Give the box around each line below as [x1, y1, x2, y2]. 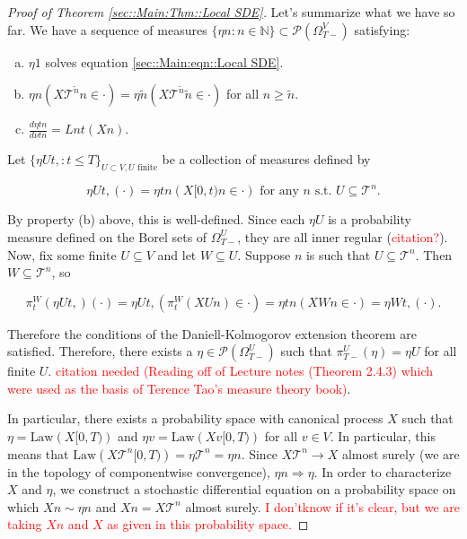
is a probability [328, 210, 411, 229]
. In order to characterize [313, 462, 452, 481]
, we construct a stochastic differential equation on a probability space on [52, 480, 456, 499]
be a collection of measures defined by [162, 150, 371, 169]
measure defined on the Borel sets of [7, 227, 207, 246]
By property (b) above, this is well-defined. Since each [7, 210, 305, 229]
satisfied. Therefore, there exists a [7, 342, 193, 361]
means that [7, 444, 69, 463]
